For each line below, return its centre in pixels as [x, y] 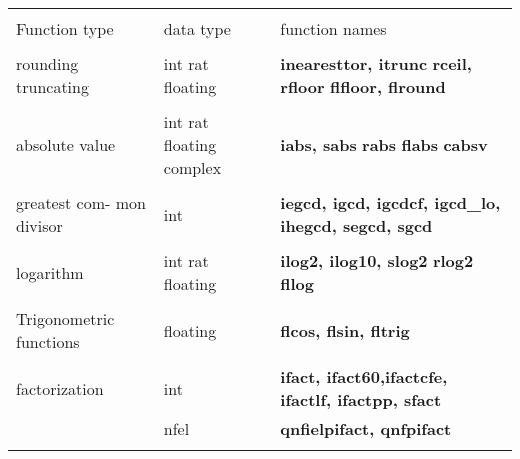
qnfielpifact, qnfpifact [366, 428]
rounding [47, 63]
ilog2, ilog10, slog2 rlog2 [377, 260]
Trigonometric [65, 318]
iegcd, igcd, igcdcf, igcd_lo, [390, 202]
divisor [39, 225]
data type [197, 28]
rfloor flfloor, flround [363, 86]
